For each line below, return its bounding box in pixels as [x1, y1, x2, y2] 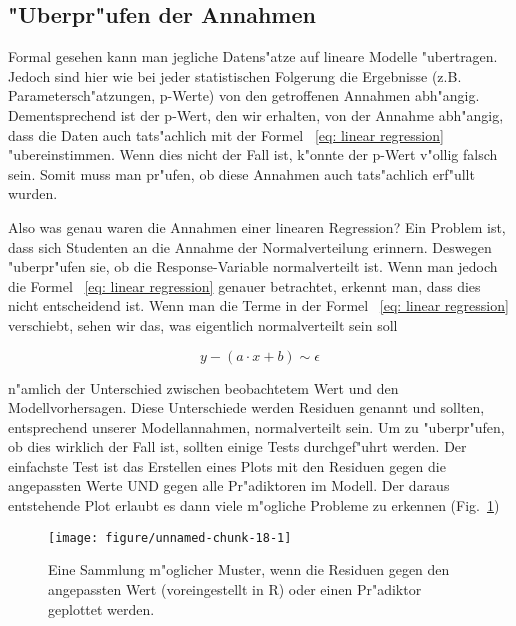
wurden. [8, 183, 58, 204]
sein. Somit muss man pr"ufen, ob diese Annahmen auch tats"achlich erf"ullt [8, 163, 475, 184]
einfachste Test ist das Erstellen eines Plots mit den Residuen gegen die [8, 455, 446, 476]
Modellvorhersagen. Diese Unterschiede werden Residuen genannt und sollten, [8, 397, 485, 418]
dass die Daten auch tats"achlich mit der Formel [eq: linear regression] [8, 124, 444, 145]
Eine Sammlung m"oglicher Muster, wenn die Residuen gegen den [48, 559, 450, 580]
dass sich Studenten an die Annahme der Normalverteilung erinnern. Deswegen [8, 236, 492, 257]
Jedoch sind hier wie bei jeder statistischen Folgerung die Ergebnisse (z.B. [8, 65, 462, 86]
